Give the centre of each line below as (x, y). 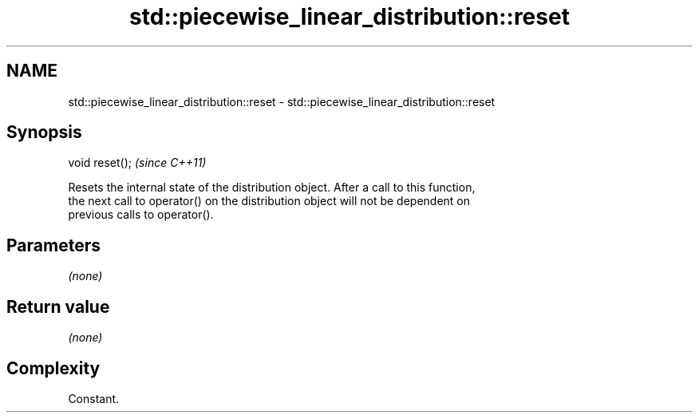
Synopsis (44, 132)
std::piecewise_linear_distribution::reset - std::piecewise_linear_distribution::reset (282, 101)
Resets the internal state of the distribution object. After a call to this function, (272, 188)
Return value (58, 306)
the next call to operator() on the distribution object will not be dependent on (269, 201)
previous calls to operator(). (141, 215)
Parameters (53, 245)
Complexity (53, 368)
